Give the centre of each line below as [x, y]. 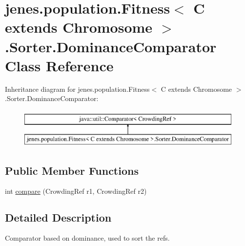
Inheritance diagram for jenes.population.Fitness [77, 89]
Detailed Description [58, 217]
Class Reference [59, 65]
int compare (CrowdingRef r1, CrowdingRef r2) [76, 191]
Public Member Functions [72, 171]
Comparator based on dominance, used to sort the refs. [87, 238]
